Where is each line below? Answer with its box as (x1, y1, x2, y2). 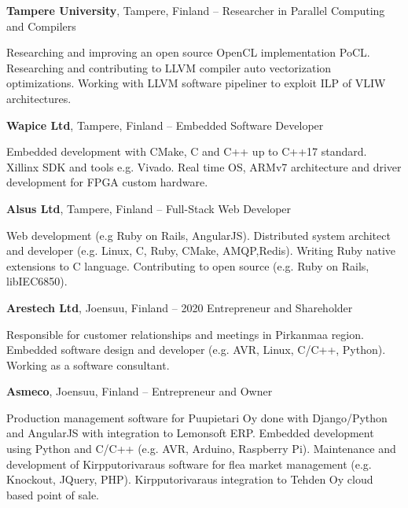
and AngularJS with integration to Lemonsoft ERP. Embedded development (6, 425, 374, 441)
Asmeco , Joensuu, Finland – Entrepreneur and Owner (6, 383, 273, 399)
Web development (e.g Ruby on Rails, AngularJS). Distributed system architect (6, 226, 391, 243)
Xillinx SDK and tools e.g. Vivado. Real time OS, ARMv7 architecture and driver (6, 158, 402, 175)
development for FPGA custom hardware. (6, 174, 208, 190)
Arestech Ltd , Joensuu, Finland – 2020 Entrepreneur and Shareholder (6, 299, 353, 315)
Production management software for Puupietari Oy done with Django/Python (6, 409, 388, 425)
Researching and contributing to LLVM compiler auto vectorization (6, 59, 332, 75)
